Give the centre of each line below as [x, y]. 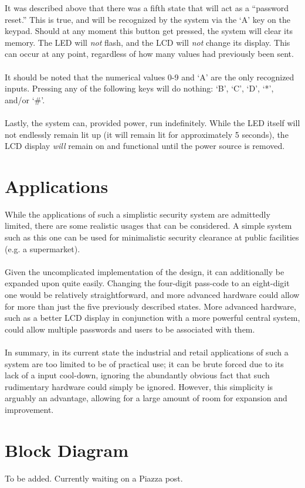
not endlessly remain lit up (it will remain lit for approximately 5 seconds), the [147, 134]
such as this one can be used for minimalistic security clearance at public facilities [152, 237]
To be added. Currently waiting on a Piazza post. [94, 478]
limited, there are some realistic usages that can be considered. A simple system [148, 226]
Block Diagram [67, 450]
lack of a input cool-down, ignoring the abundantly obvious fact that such [137, 375]
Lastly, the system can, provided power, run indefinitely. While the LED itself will [152, 122]
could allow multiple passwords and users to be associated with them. [130, 329]
